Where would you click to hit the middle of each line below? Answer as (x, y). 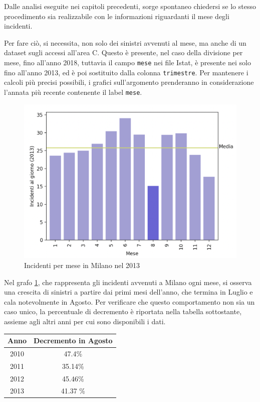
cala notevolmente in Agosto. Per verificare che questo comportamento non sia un (129, 301)
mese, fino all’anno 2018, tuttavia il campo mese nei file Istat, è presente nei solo (127, 62)
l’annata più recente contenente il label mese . (73, 92)
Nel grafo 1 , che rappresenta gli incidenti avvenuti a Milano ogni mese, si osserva (128, 282)
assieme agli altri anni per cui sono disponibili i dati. (85, 321)
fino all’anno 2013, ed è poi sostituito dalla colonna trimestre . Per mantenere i (126, 72)
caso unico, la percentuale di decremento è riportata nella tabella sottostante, (123, 311)
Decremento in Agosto (73, 340)
